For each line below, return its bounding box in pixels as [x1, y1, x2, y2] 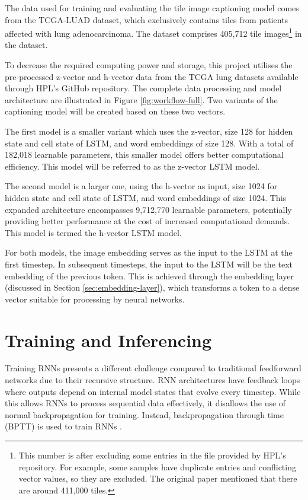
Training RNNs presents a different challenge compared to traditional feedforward [5, 362, 301, 374]
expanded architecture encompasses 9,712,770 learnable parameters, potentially [5, 203, 292, 215]
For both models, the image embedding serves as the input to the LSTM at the [5, 246, 293, 259]
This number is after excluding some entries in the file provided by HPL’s [18, 449, 286, 461]
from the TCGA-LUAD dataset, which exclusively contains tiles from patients [5, 13, 288, 26]
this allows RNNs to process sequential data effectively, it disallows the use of [5, 397, 286, 409]
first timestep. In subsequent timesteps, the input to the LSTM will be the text [5, 257, 293, 270]
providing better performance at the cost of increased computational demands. [5, 215, 290, 227]
